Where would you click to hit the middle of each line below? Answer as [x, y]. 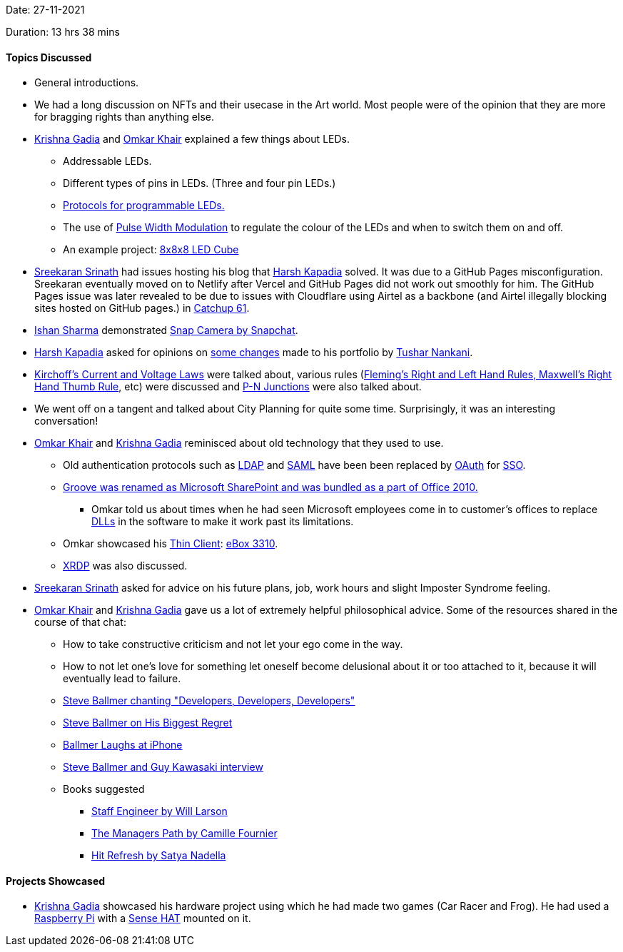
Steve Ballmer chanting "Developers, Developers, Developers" [209, 701]
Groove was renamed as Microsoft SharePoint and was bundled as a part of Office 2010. [270, 487]
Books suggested [104, 789]
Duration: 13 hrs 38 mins [63, 32]
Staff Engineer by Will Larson [159, 811]
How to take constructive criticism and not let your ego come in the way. [233, 644]
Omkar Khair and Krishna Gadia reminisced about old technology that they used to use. [239, 443]
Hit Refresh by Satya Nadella [159, 856]
